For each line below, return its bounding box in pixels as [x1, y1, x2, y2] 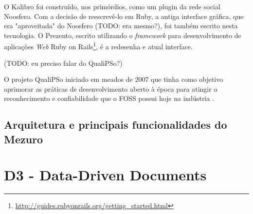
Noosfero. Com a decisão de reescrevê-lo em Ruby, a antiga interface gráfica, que [4, 11, 244, 21]
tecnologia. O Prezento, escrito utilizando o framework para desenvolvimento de [4, 30, 241, 40]
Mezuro [4, 131, 43, 146]
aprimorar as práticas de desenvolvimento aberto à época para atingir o [4, 83, 217, 94]
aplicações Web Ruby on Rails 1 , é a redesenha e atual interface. [4, 40, 193, 52]
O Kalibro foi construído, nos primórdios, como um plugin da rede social [4, 1, 220, 11]
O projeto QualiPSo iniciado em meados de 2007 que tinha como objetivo [4, 74, 223, 84]
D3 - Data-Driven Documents [4, 165, 207, 185]
